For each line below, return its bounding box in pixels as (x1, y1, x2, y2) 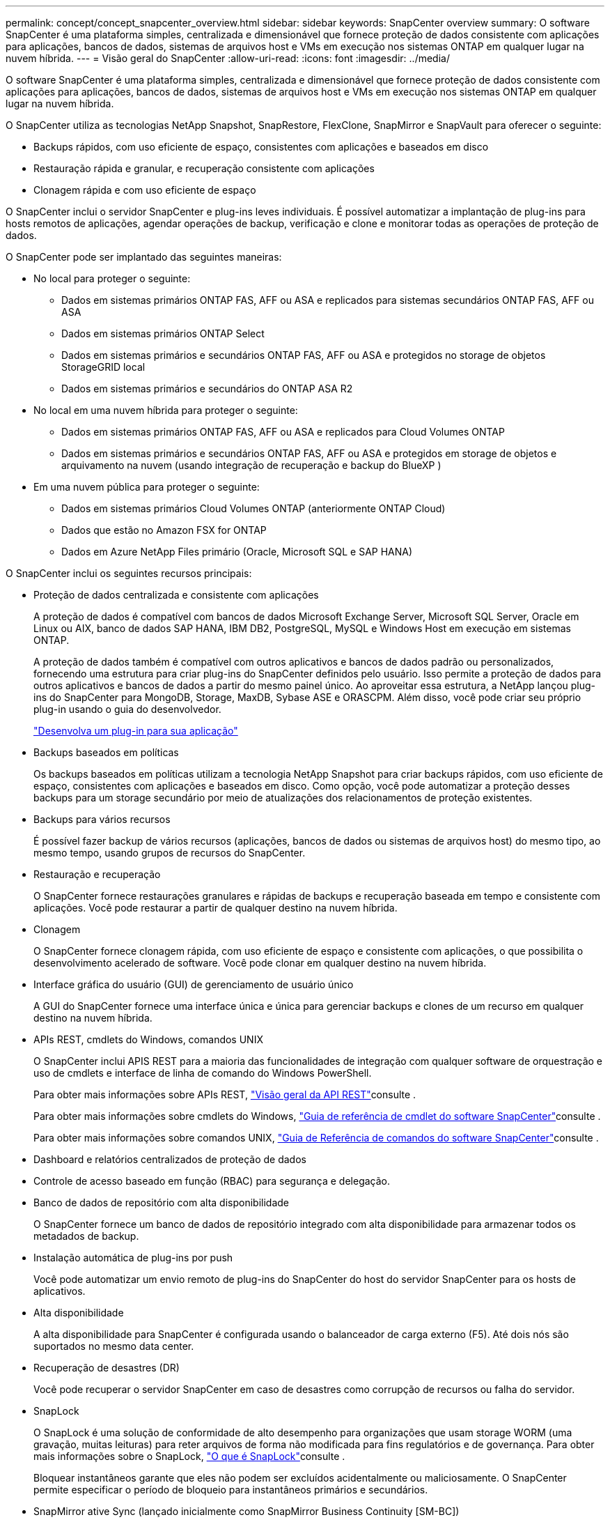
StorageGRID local (61, 361, 146, 373)
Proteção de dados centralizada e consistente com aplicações (33, 589, 319, 601)
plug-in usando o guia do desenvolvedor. (33, 703, 221, 715)
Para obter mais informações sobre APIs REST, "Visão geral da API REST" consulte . (33, 1089, 416, 1100)
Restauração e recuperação (33, 868, 161, 880)
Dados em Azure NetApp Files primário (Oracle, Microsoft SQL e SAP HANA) (61, 546, 413, 558)
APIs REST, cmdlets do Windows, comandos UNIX (33, 1033, 263, 1045)
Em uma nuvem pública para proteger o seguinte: (33, 481, 260, 493)
